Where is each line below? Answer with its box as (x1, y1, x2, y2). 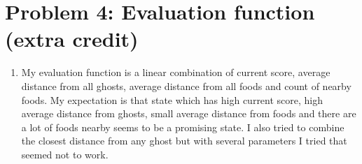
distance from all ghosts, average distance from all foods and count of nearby (21, 78, 351, 93)
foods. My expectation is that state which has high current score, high (21, 92, 323, 107)
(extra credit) (5, 24, 139, 53)
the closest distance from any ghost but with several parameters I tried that (21, 133, 347, 148)
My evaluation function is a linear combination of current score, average (21, 65, 330, 80)
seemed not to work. (21, 147, 109, 161)
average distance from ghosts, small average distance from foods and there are (21, 106, 356, 121)
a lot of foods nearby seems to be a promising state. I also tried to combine (21, 119, 344, 134)
